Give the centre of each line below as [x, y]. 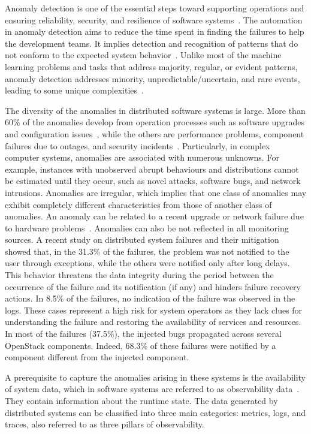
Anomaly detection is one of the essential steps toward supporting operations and [155, 8]
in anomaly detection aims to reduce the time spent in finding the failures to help [155, 31]
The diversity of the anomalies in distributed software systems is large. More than [155, 110]
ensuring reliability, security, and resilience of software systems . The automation [154, 19]
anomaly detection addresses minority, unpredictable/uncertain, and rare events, [153, 78]
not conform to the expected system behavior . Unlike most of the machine [143, 55]
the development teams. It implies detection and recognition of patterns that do [152, 43]
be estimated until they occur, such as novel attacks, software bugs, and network [153, 181]
